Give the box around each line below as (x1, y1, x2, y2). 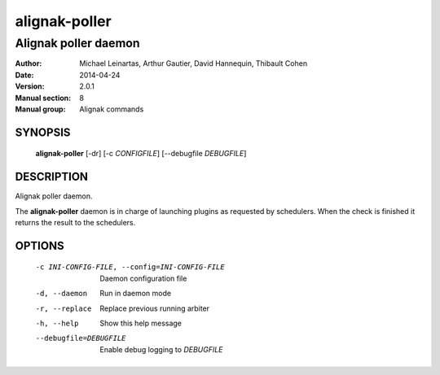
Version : (15, 81, 45, 91)
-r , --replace (35, 303, 92, 313)
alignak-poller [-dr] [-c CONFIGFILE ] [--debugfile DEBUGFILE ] (35, 149, 247, 159)
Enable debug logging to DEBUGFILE (99, 344, 223, 354)
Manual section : (15, 93, 72, 102)
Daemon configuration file (99, 273, 187, 283)
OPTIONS (15, 238, 64, 252)
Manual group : (15, 104, 66, 114)
